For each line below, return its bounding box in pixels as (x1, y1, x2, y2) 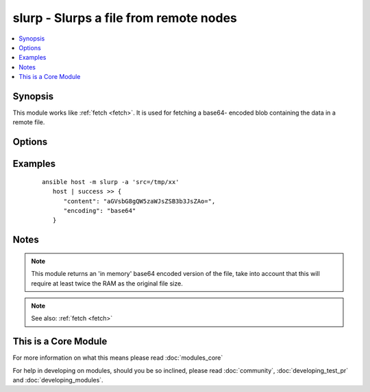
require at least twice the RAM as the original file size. (31, 279, 183, 288)
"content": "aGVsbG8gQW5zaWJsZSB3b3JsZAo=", (63, 197, 216, 205)
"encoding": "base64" (63, 207, 136, 214)
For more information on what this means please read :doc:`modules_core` (12, 354, 223, 362)
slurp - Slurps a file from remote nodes (12, 10, 238, 25)
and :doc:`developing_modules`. (12, 376, 103, 384)
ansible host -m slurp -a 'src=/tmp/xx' (42, 178, 180, 185)
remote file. (12, 118, 45, 126)
